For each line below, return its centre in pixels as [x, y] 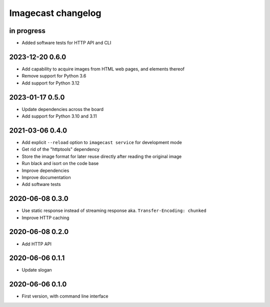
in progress [27, 31]
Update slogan [37, 270]
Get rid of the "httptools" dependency [61, 149]
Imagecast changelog [55, 13]
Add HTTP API [37, 244]
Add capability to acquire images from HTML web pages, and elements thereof [103, 69]
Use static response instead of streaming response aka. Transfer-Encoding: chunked [114, 210]
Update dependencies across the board [63, 109]
